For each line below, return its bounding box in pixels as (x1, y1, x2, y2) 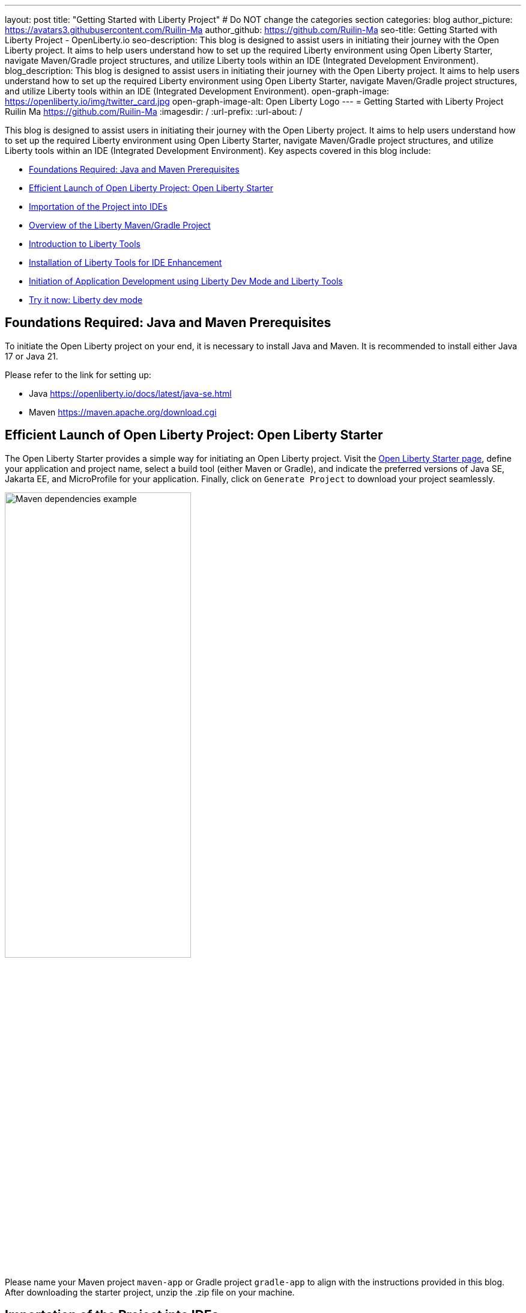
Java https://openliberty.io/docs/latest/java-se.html (29, 388, 232, 399)
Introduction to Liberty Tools (29, 239, 141, 249)
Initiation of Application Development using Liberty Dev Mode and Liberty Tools (29, 276, 343, 286)
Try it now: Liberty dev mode (29, 295, 143, 305)
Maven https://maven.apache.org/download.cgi (29, 406, 217, 417)
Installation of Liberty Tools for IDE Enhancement (29, 257, 222, 268)
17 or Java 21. (5, 350, 58, 361)
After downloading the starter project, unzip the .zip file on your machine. (5, 1287, 295, 1297)
